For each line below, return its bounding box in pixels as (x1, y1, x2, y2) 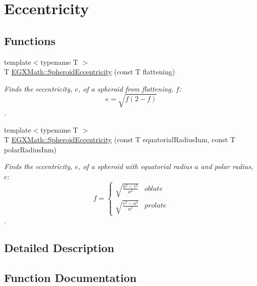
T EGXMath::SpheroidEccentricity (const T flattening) (4, 66, 175, 77)
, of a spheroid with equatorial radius (78, 161, 192, 172)
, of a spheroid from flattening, (78, 83, 174, 94)
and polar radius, (200, 161, 253, 172)
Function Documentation (4, 269, 137, 285)
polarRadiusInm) (4, 144, 57, 154)
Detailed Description (4, 240, 115, 256)
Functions (4, 32, 56, 48)
